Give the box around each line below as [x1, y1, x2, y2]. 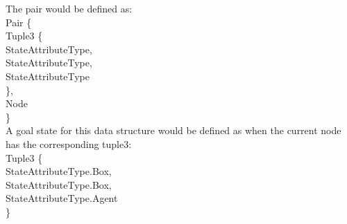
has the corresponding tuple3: [6, 136, 132, 151]
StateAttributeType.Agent [6, 191, 118, 205]
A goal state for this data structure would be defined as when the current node [6, 123, 341, 138]
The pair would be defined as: [6, 1, 133, 15]
